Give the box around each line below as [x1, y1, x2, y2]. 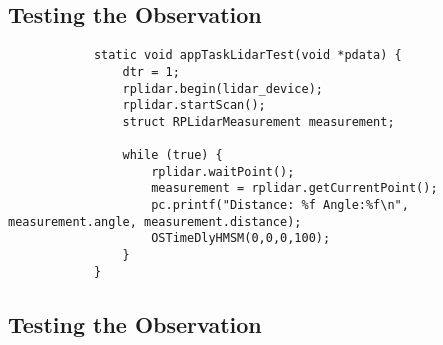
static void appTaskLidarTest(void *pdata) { [93, 48, 402, 63]
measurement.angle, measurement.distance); [8, 214, 302, 229]
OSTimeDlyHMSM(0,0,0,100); [151, 231, 331, 246]
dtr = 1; [122, 64, 180, 79]
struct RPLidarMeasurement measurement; [122, 114, 395, 129]
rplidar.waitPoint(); [151, 164, 295, 179]
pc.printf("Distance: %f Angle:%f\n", [151, 198, 409, 213]
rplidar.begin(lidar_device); [122, 81, 323, 96]
